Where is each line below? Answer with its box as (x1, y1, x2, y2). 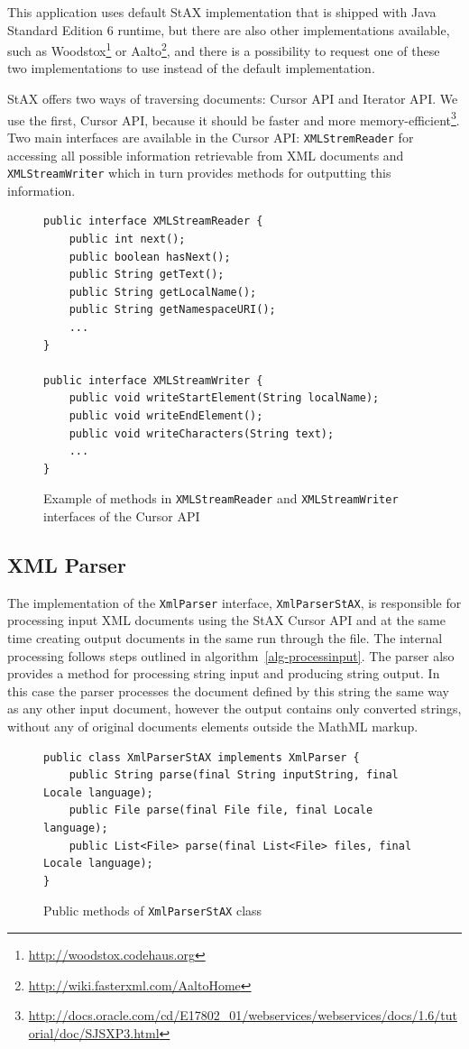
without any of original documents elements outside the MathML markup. (7, 716, 418, 735)
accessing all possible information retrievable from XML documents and (7, 145, 404, 164)
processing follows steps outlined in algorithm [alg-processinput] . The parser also (7, 646, 455, 665)
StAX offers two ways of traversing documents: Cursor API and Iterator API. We (7, 89, 458, 108)
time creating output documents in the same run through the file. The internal (7, 628, 443, 647)
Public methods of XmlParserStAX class (43, 901, 262, 920)
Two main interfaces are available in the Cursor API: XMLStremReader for (7, 127, 414, 146)
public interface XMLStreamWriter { (43, 373, 263, 387)
